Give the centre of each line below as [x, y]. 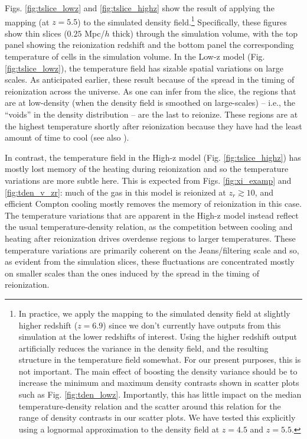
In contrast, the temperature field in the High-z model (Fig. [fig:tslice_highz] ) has [153, 157]
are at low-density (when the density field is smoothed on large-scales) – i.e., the [150, 103]
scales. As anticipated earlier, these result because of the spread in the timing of [150, 79]
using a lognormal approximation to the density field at [119, 429]
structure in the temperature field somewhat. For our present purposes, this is [160, 360]
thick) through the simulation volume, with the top [205, 33]
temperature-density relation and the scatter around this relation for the [150, 406]
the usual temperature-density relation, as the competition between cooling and [149, 227]
